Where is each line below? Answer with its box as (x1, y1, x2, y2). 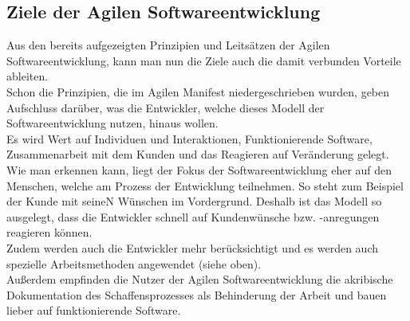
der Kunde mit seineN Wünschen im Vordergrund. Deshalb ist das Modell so (6, 193, 382, 209)
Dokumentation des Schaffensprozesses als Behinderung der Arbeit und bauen (6, 286, 387, 303)
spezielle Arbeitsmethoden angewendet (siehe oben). (6, 255, 262, 272)
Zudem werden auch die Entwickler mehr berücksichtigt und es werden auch (6, 239, 379, 256)
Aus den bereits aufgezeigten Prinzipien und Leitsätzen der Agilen (6, 37, 330, 53)
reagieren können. (6, 224, 93, 241)
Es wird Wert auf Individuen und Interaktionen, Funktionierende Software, (6, 130, 373, 147)
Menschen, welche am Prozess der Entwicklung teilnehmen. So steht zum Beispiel (6, 177, 404, 194)
